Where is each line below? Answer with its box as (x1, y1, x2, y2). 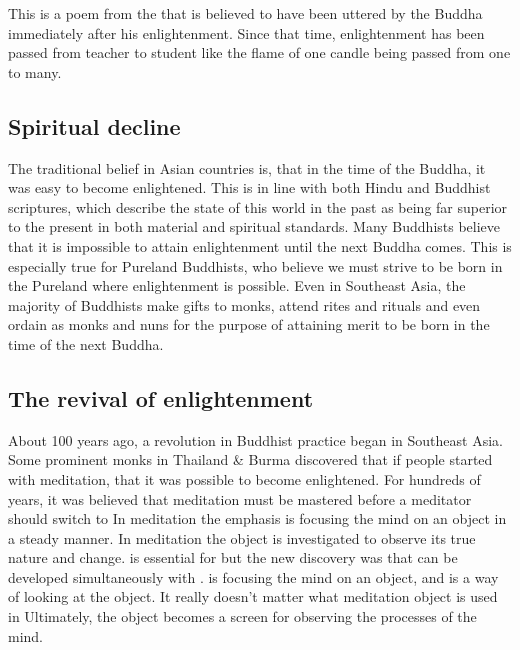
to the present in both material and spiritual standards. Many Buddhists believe (8, 216, 501, 237)
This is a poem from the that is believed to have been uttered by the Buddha (8, 3, 483, 23)
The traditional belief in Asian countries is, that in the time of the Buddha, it (8, 157, 486, 178)
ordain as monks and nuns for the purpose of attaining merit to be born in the (8, 314, 490, 335)
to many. (8, 61, 62, 82)
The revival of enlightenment (8, 382, 314, 413)
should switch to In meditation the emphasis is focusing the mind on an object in (8, 508, 507, 529)
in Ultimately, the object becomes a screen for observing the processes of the (8, 606, 477, 627)
